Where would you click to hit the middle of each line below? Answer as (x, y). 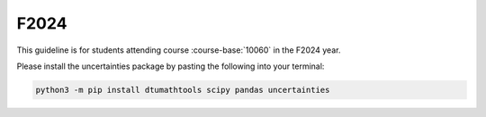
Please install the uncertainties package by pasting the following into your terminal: (171, 66)
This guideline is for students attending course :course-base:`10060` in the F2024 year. (179, 50)
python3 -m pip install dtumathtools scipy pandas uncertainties (183, 90)
